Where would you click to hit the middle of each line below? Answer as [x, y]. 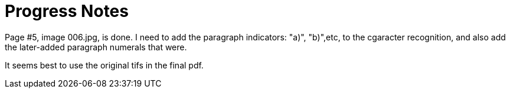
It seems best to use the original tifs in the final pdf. [104, 65]
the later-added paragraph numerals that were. [96, 47]
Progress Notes [67, 11]
